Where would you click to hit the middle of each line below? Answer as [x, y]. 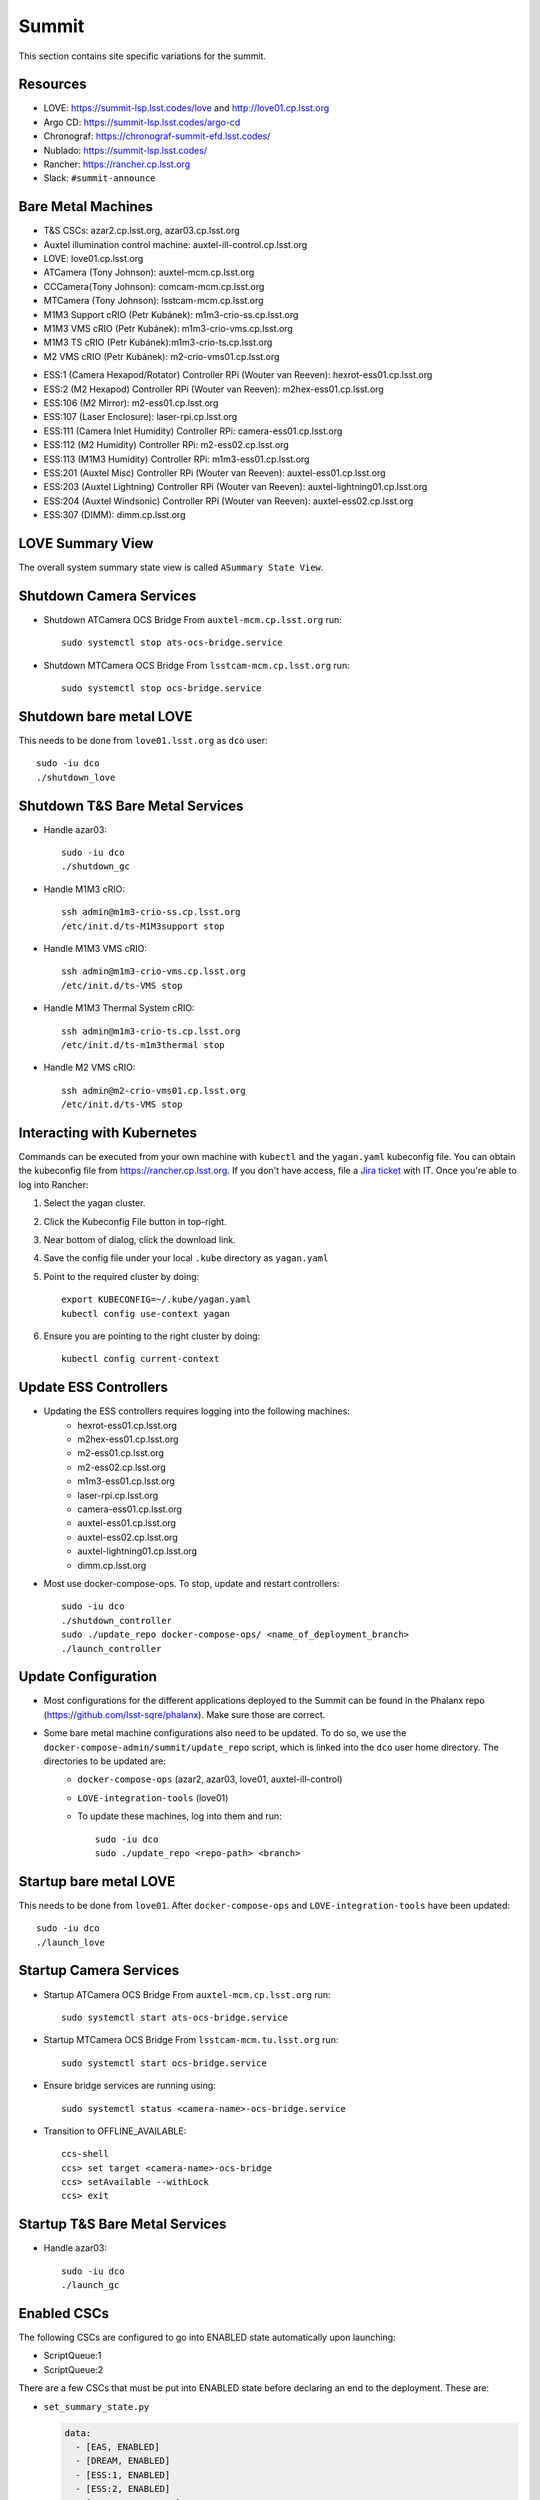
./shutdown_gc [95, 866]
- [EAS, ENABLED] [117, 2446]
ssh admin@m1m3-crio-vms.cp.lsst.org [154, 971]
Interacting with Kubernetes [108, 1132]
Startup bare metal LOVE [97, 1881]
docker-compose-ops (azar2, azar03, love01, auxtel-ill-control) [210, 1779]
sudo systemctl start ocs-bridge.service [164, 2063]
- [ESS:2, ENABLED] [123, 2489]
